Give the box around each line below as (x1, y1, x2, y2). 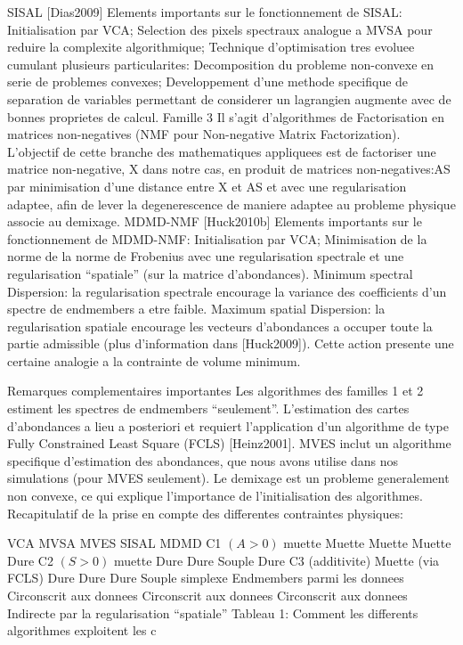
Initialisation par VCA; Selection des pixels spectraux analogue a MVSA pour (7, 20, 433, 38)
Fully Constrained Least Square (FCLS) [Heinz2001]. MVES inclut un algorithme (7, 434, 451, 453)
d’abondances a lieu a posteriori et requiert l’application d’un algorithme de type (7, 416, 449, 435)
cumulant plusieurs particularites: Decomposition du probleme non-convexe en (7, 54, 435, 73)
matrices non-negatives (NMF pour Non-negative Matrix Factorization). (7, 125, 401, 143)
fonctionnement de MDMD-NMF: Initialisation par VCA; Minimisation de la (7, 229, 427, 248)
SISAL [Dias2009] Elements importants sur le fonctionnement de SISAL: (7, 3, 402, 20)
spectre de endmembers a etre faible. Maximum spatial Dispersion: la (7, 299, 386, 318)
